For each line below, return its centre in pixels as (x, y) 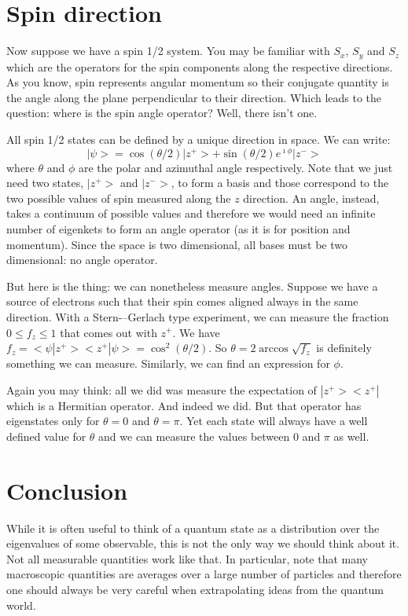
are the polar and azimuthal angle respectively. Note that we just (235, 167)
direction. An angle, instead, (311, 198)
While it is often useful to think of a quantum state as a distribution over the (193, 528)
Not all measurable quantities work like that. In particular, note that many (187, 558)
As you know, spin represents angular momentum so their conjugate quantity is (198, 82)
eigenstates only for (53, 421)
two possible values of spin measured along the (119, 198)
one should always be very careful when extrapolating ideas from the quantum (195, 590)
